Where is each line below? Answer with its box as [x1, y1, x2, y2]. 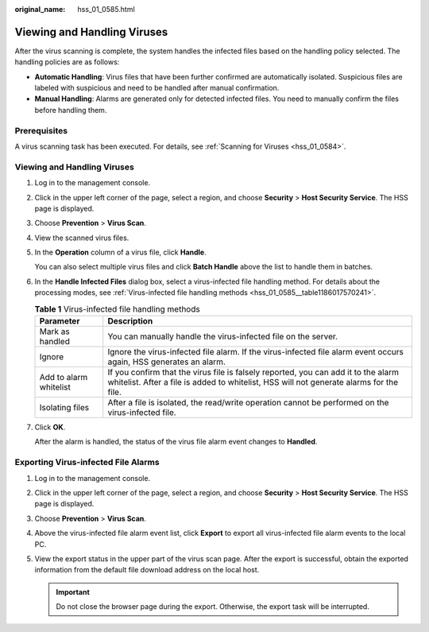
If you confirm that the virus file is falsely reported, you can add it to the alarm [107, 366, 399, 378]
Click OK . [34, 422, 66, 432]
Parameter [39, 316, 80, 327]
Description [107, 316, 153, 327]
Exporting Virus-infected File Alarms [14, 457, 160, 468]
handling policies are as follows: [14, 57, 120, 67]
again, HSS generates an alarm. [107, 356, 226, 367]
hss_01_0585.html [77, 5, 135, 14]
